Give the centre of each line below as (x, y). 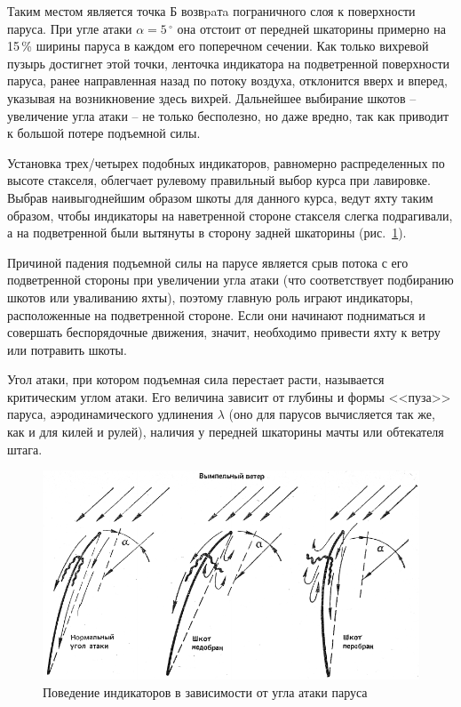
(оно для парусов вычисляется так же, (332, 414)
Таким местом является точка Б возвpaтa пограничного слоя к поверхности (211, 11)
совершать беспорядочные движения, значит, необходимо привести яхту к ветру (224, 332)
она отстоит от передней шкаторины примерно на (311, 28)
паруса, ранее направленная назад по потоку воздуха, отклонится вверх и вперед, (227, 80)
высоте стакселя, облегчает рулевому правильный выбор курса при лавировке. (219, 180)
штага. (25, 449)
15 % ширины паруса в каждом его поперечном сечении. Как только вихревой (218, 46)
